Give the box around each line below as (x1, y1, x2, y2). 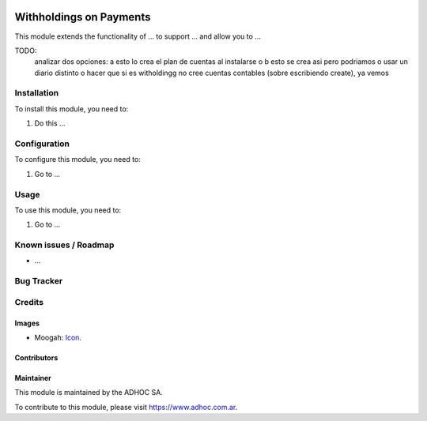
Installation (14, 88, 59, 99)
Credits (14, 296, 43, 307)
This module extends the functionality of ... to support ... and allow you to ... (14, 32, 261, 41)
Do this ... (34, 118, 66, 128)
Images (14, 318, 40, 328)
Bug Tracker (14, 276, 63, 287)
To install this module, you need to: (14, 103, 129, 114)
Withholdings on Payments (14, 10, 151, 24)
